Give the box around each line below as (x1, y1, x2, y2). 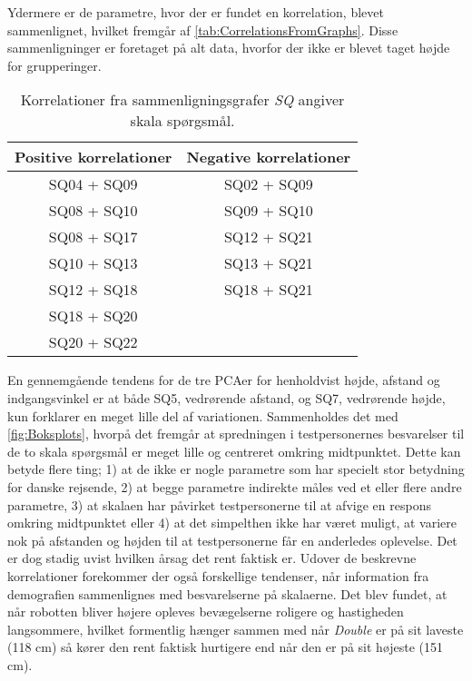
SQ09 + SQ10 (223, 200, 313, 222)
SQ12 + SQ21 (223, 226, 313, 248)
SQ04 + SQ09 (48, 173, 138, 195)
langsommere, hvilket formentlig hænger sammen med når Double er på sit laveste (7, 619, 464, 638)
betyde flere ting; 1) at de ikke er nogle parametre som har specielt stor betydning (7, 459, 465, 479)
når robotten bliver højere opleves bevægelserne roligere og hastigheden (7, 602, 404, 621)
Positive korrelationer (15, 146, 172, 168)
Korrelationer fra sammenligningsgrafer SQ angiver (20, 89, 345, 111)
